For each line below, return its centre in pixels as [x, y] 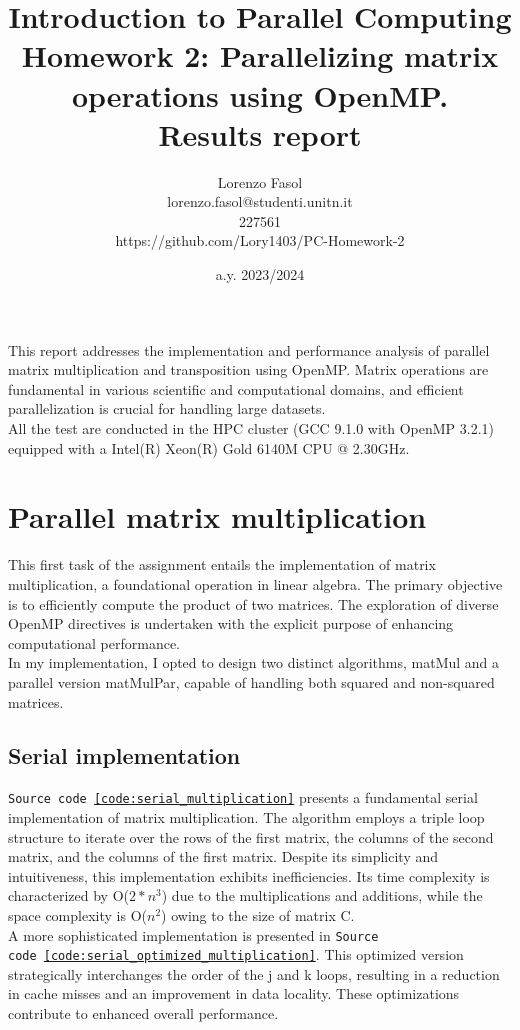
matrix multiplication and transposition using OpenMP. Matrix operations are [248, 369]
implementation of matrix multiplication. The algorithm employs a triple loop [246, 816]
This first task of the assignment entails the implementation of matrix [222, 564]
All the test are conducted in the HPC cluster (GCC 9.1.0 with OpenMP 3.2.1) [251, 428]
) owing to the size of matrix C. [258, 914]
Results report [260, 133]
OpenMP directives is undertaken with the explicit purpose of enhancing [231, 623]
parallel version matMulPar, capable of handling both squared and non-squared [251, 681]
